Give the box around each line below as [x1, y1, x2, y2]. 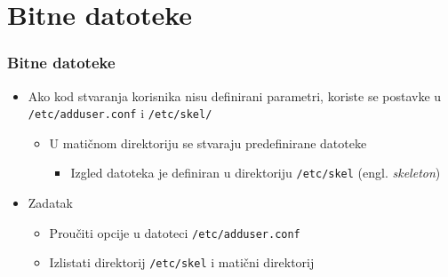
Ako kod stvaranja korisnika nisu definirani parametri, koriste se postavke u [28, 86, 442, 105]
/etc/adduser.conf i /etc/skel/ [28, 104, 212, 123]
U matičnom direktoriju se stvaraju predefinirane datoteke [49, 133, 367, 152]
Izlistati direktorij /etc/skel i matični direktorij [49, 253, 315, 272]
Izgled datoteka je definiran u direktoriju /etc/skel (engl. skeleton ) [70, 163, 441, 182]
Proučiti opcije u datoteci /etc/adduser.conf [49, 223, 300, 241]
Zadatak [28, 194, 73, 212]
